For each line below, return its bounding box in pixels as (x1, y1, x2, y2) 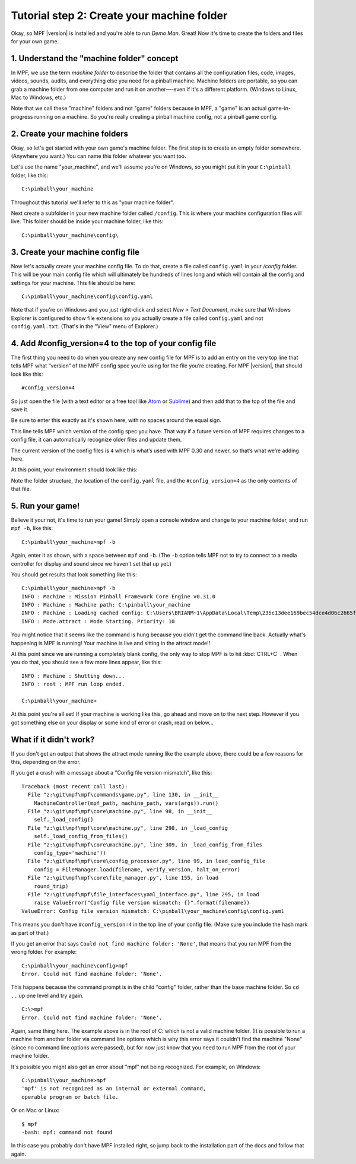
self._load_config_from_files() (33, 833, 128, 840)
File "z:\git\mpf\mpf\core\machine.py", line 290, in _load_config (27, 824, 228, 831)
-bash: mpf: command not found (21, 1128, 113, 1136)
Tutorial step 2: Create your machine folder (11, 9, 228, 22)
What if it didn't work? (11, 734, 95, 744)
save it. (11, 405, 29, 413)
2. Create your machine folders (11, 128, 129, 139)
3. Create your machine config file (11, 247, 139, 257)
